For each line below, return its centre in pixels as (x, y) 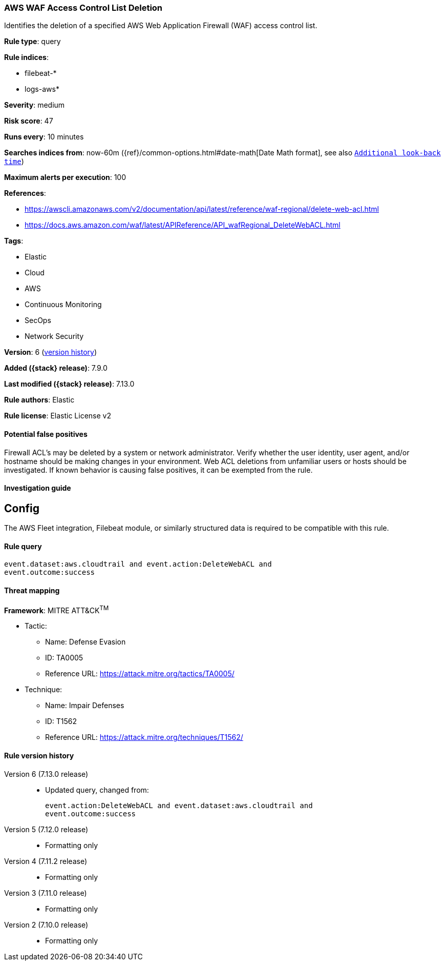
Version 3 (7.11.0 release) (46, 893)
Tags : (14, 241)
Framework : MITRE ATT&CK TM (57, 609)
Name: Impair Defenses (85, 706)
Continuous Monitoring (63, 305)
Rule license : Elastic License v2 (58, 416)
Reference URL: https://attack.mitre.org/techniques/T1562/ (144, 737)
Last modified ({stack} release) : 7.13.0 (69, 384)
